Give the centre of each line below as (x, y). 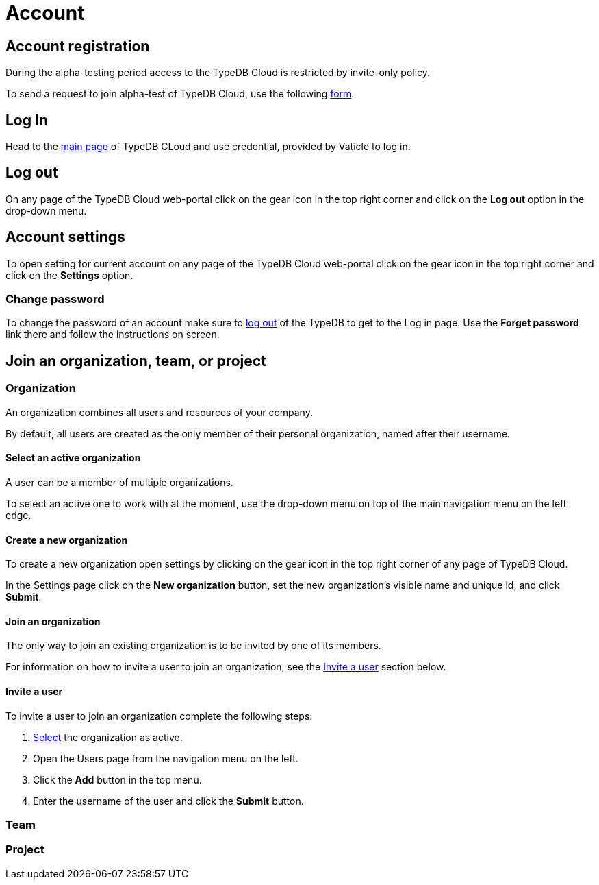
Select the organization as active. (108, 737)
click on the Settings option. (69, 275)
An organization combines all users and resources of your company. (159, 412)
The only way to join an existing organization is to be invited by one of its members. (193, 646)
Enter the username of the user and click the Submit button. (168, 801)
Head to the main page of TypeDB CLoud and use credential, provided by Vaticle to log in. (208, 147)
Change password (55, 299)
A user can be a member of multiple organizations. (119, 482)
